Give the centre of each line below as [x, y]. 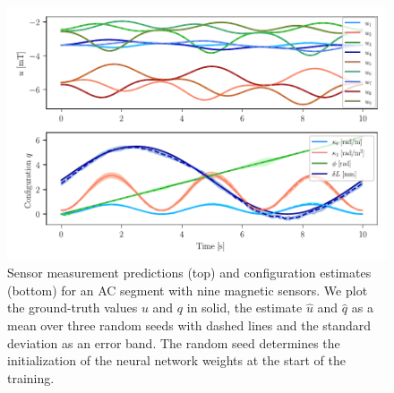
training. [31, 377]
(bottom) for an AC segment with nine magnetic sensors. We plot [188, 290]
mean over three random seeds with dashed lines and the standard [189, 325]
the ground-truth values [73, 308]
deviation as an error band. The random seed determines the [174, 342]
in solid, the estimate [244, 308]
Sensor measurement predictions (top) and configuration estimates [189, 273]
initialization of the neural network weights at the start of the [176, 360]
